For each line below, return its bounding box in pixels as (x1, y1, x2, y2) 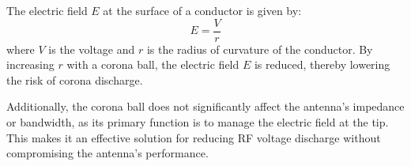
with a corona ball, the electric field (66, 56, 239, 73)
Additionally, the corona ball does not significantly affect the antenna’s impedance (6, 98, 405, 115)
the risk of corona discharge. (6, 71, 143, 88)
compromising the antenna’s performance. (6, 145, 209, 161)
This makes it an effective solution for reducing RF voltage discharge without (6, 129, 381, 145)
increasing (6, 56, 55, 73)
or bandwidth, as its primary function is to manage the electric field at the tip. (6, 114, 389, 130)
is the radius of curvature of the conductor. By (146, 40, 373, 57)
